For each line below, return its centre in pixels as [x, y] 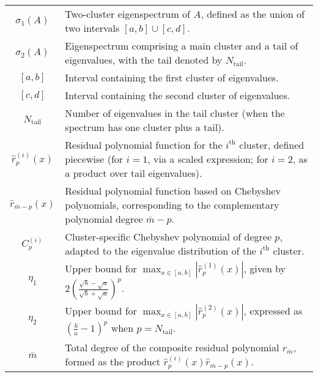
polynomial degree [104, 219]
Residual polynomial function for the [144, 145]
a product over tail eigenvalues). [134, 173]
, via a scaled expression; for [208, 159]
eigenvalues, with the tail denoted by [144, 60]
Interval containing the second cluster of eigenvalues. [178, 95]
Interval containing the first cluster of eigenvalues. [172, 77]
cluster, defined [272, 145]
